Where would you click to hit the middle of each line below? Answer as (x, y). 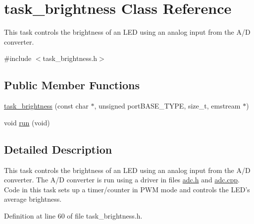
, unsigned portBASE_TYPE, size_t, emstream (167, 106)
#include (18, 58)
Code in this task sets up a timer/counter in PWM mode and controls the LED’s (127, 189)
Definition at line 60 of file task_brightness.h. (73, 215)
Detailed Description (58, 149)
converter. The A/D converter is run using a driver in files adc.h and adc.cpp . (122, 180)
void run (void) (27, 122)
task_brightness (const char (46, 106)
